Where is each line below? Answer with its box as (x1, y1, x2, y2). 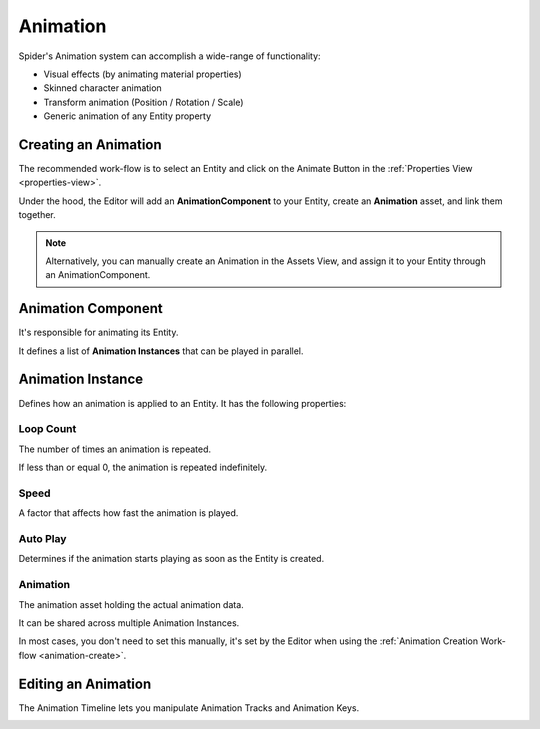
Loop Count (18, 422, 77, 436)
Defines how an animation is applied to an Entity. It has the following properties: (18, 397, 347, 409)
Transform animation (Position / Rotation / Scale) (43, 96, 244, 108)
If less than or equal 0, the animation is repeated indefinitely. (18, 461, 268, 474)
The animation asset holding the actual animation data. (18, 598, 244, 610)
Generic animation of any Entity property (43, 110, 212, 122)
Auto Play (18, 532, 67, 545)
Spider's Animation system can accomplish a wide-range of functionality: (18, 50, 321, 62)
